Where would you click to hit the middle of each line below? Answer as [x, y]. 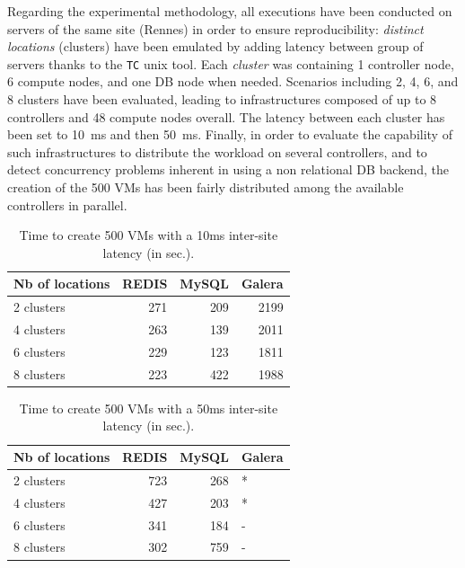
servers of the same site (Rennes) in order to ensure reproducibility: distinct [215, 28]
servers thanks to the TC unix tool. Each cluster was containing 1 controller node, [231, 63]
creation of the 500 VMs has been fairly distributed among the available [206, 187]
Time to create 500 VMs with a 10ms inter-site [149, 235]
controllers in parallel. [67, 204]
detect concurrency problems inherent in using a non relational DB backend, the [228, 169]
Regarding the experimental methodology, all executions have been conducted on [230, 11]
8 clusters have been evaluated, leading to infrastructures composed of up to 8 [222, 99]
